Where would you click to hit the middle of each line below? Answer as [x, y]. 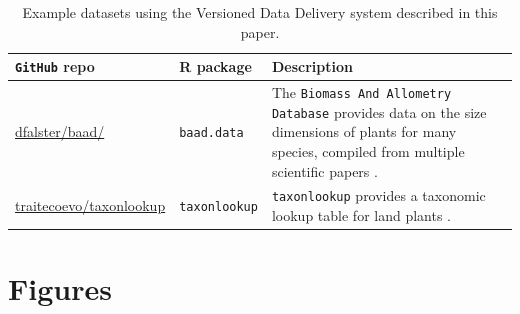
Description [312, 66]
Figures [60, 288]
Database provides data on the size [379, 111]
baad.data [211, 133]
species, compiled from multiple [368, 151]
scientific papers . [324, 170]
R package [215, 66]
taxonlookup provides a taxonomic [378, 195]
